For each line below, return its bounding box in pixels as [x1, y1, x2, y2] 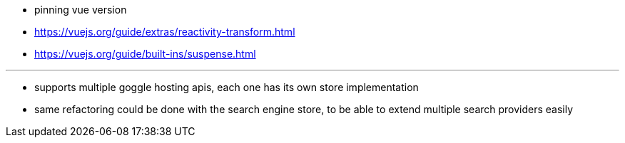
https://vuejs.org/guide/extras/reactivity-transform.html [34, 26, 295, 38]
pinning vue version [34, 4, 127, 16]
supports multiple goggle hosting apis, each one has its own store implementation [34, 81, 419, 93]
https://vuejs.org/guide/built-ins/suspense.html [34, 48, 256, 60]
